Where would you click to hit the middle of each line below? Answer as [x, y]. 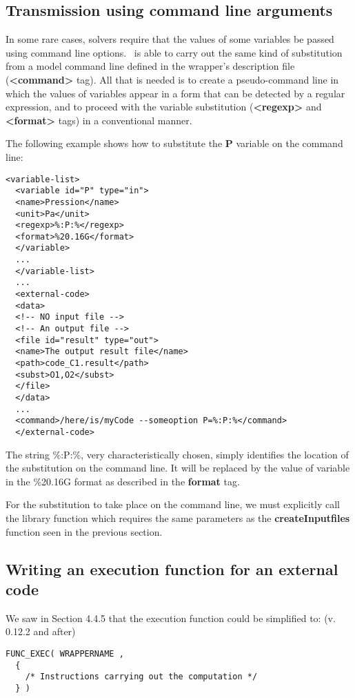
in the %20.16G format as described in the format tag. [123, 481]
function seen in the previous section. [84, 531]
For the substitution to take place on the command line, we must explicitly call [173, 504]
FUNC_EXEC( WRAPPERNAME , [65, 653]
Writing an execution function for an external [172, 569]
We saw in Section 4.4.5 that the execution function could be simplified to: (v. [171, 618]
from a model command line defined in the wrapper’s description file [150, 66]
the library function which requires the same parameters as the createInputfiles [178, 518]
